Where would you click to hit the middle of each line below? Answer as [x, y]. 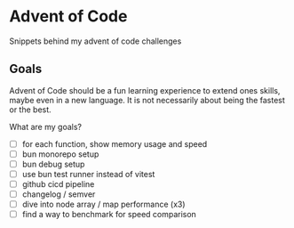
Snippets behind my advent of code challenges [95, 41]
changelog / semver [59, 194]
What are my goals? [46, 126]
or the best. [30, 110]
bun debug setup [53, 164]
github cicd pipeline [58, 184]
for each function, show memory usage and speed [115, 143]
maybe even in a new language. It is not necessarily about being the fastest [147, 100]
